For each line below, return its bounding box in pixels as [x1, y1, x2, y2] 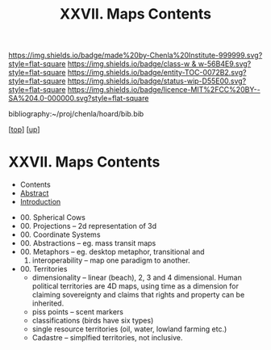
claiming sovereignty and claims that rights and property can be [31, 290, 245, 300]
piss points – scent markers [31, 307, 123, 317]
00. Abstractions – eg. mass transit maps [19, 238, 156, 248]
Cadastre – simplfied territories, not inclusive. [31, 333, 183, 343]
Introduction [19, 197, 61, 207]
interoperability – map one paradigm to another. [31, 255, 191, 265]
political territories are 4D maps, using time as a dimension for [31, 281, 240, 291]
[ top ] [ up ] [8, 124, 40, 134]
